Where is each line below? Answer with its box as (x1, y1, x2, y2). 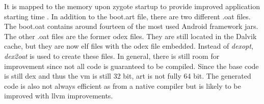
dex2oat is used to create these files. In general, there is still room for (4, 50, 220, 61)
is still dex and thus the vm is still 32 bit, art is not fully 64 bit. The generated (4, 71, 251, 81)
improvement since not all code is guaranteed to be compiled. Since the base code (4, 60, 259, 71)
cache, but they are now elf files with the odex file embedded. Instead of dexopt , (4, 41, 253, 51)
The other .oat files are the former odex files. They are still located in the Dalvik (4, 30, 257, 41)
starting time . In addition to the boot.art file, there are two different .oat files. (4, 11, 251, 21)
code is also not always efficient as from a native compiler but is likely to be (4, 80, 241, 91)
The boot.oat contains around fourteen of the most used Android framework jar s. (4, 21, 258, 31)
